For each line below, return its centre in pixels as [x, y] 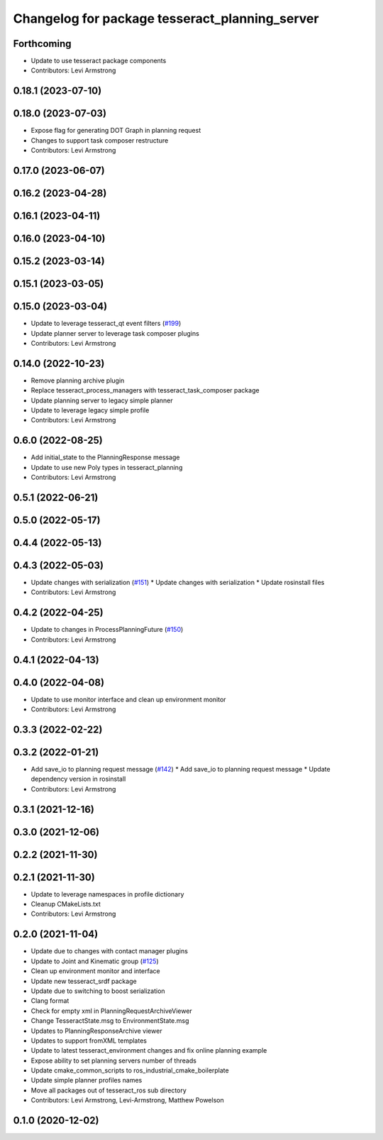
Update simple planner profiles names [87, 1080]
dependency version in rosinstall [78, 779]
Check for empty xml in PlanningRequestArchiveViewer [112, 1011]
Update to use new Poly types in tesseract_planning [107, 467]
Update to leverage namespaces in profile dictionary [107, 894]
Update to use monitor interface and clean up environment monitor [128, 699]
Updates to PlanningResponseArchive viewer [96, 1031]
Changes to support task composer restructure [100, 140]
